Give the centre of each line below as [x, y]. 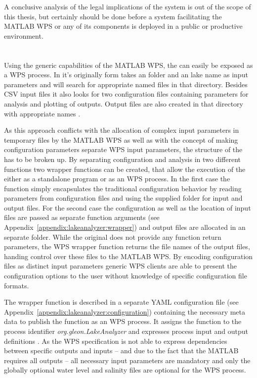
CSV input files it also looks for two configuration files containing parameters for [126, 94]
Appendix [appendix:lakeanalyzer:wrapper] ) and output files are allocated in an [125, 227]
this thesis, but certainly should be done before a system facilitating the [113, 16]
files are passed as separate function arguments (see [82, 217]
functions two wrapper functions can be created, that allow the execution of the [125, 169]
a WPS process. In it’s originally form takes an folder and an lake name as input [126, 75]
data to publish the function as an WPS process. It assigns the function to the [123, 321]
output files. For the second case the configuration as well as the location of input [128, 207]
